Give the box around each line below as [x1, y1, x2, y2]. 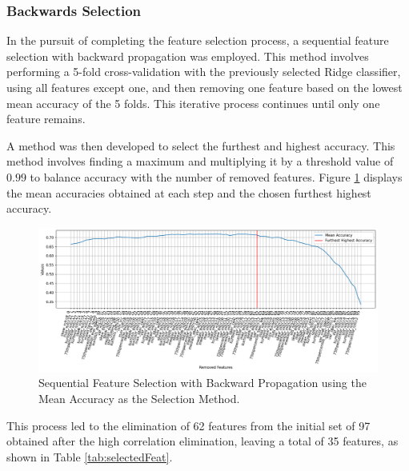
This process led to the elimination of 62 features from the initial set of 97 [6, 417, 371, 433]
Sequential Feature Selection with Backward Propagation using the [38, 374, 367, 391]
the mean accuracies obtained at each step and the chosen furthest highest [6, 184, 371, 201]
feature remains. [6, 110, 86, 127]
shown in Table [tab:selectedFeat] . [6, 448, 173, 465]
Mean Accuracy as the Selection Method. [38, 390, 240, 407]
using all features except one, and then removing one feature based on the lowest [6, 79, 403, 95]
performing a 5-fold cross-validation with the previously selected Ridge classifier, [6, 63, 401, 80]
